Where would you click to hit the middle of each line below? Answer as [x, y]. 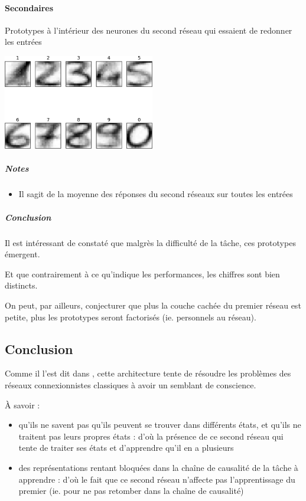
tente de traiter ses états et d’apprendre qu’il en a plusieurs [126, 448]
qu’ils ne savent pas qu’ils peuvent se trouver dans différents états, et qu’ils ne [160, 425]
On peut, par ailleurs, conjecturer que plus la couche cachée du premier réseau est [153, 305]
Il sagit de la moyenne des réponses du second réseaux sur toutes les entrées [156, 194]
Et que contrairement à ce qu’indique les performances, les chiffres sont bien [142, 274]
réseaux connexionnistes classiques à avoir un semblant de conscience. [131, 384]
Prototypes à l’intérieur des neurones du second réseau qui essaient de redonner [149, 30]
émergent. [22, 254]
